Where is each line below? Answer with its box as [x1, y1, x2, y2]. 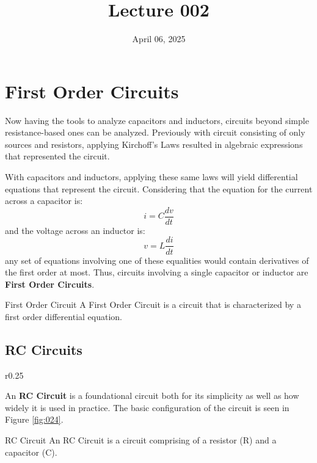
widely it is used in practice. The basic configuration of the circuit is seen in [5, 401, 290, 414]
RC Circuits [5, 340, 82, 359]
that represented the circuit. [5, 150, 110, 162]
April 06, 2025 [132, 32, 186, 45]
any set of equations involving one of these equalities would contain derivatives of [5, 253, 309, 266]
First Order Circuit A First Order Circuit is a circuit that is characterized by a [5, 298, 301, 311]
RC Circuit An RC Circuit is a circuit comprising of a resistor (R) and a [5, 434, 277, 447]
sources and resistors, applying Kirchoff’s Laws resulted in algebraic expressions [5, 137, 303, 150]
